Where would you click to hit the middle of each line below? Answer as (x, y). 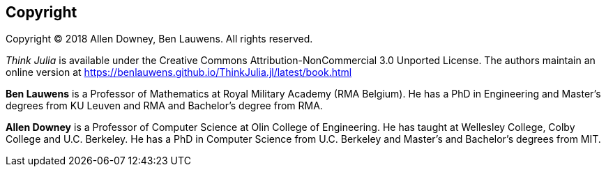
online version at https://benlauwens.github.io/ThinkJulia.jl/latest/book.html (179, 72)
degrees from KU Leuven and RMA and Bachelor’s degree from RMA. (164, 106)
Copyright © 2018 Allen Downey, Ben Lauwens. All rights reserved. (159, 39)
